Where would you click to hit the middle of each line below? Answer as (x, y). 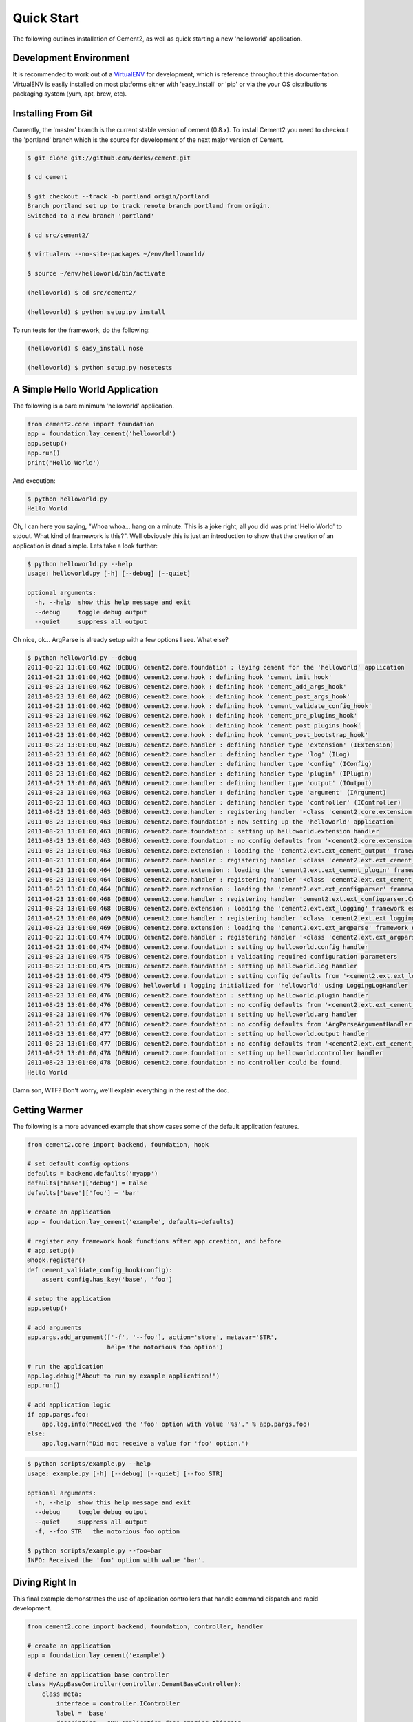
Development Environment (71, 58)
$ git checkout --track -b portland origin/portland (118, 197)
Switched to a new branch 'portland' (91, 216)
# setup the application (69, 1299)
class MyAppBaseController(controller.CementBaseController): (134, 1684)
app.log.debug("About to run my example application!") (124, 1376)
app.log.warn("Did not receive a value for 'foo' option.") (145, 1443)
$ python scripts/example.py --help (89, 1464)
